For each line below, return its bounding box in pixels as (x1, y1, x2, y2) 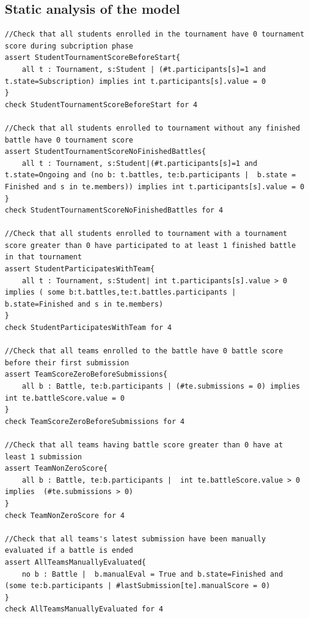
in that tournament (5, 253, 82, 262)
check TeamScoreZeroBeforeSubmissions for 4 (5, 417, 185, 426)
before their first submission (5, 358, 129, 367)
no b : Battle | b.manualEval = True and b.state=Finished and (22, 569, 283, 578)
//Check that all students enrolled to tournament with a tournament (5, 229, 287, 238)
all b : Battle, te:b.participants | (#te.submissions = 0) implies (22, 382, 300, 391)
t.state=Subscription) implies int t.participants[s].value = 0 (5, 77, 266, 86)
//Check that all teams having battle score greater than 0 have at (5, 440, 283, 449)
